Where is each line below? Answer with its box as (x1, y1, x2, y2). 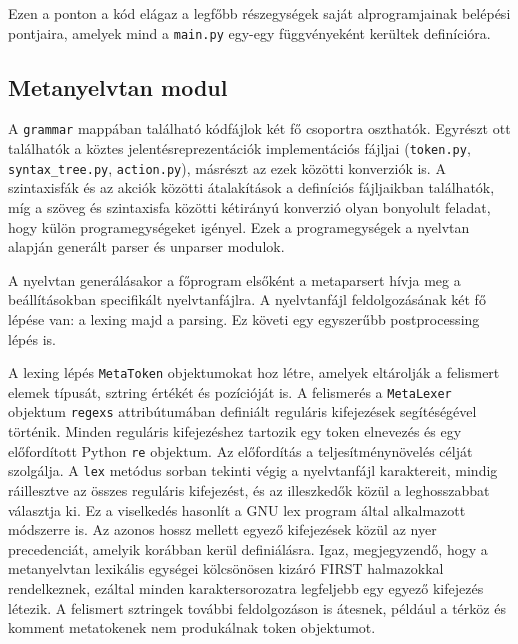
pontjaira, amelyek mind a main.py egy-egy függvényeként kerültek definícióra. (8, 22, 491, 43)
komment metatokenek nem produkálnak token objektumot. (8, 617, 376, 638)
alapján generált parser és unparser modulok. (8, 236, 285, 257)
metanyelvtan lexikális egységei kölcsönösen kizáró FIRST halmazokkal (8, 558, 444, 579)
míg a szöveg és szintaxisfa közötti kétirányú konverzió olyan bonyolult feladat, (8, 197, 491, 218)
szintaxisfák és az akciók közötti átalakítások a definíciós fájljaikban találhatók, (8, 177, 495, 198)
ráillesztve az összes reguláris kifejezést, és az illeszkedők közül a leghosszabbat (8, 480, 490, 501)
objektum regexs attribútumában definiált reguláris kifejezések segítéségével (8, 401, 477, 422)
